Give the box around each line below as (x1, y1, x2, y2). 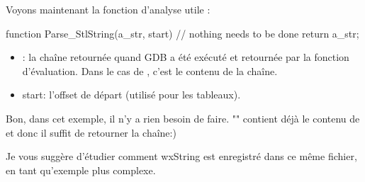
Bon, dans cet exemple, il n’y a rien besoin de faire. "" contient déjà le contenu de (6, 110, 360, 125)
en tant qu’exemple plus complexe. (6, 162, 156, 177)
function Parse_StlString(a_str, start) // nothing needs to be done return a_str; (6, 25, 359, 40)
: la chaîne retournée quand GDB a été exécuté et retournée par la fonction (22, 50, 349, 64)
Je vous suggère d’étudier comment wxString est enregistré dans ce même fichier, (6, 149, 357, 164)
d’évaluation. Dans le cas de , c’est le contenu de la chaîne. (22, 63, 278, 78)
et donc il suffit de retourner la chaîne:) (6, 125, 176, 140)
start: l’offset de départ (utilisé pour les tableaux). (22, 87, 241, 102)
